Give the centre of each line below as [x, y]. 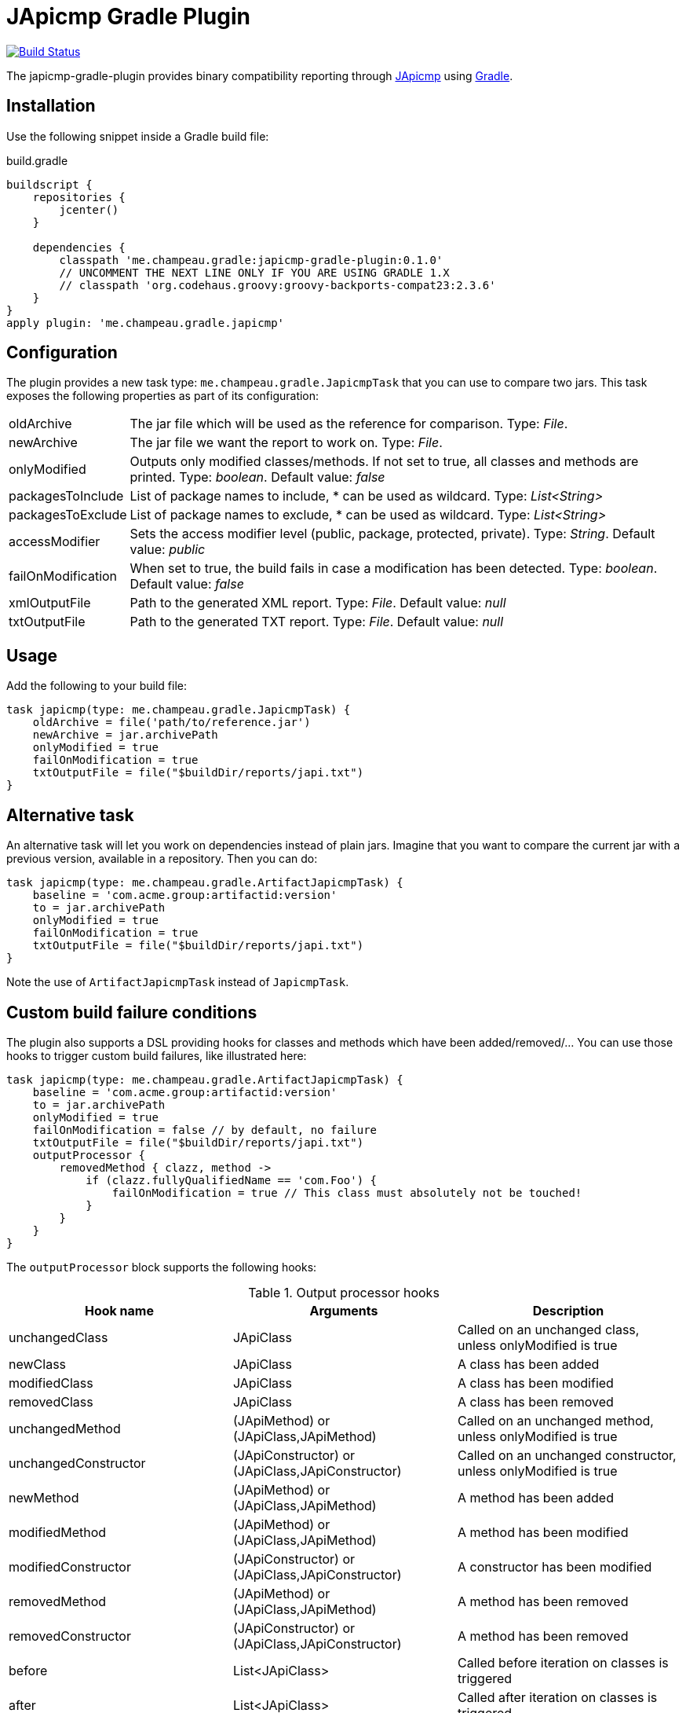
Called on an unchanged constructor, [567, 1455]
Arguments [344, 1310]
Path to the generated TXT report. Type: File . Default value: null [317, 622]
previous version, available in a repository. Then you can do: [162, 859]
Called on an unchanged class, [548, 1329]
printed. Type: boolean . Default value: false [257, 477]
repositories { [79, 197]
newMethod [44, 1497]
